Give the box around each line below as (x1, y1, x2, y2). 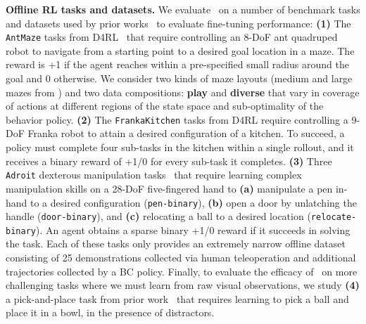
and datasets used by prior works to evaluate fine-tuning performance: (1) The (6, 15, 351, 30)
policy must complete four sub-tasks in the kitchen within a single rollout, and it (6, 140, 354, 155)
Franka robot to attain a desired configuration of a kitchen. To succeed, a (27, 126, 345, 141)
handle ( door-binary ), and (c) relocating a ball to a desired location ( (6, 209, 311, 223)
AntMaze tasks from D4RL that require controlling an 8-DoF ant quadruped (6, 30, 338, 44)
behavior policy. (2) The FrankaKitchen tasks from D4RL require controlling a (6, 112, 348, 127)
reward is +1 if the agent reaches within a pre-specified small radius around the (6, 57, 349, 72)
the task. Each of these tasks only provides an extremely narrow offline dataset (6, 236, 346, 251)
